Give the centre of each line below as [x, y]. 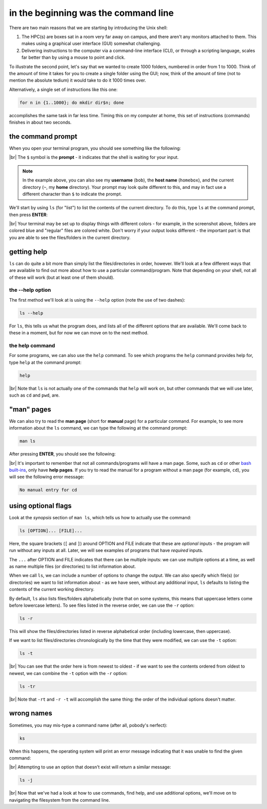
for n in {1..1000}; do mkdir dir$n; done [72, 102]
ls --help [31, 313]
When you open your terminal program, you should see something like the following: [95, 148]
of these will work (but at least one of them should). [62, 277]
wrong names [31, 713]
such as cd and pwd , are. [34, 395]
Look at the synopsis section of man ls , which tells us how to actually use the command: [100, 517]
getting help [28, 251]
